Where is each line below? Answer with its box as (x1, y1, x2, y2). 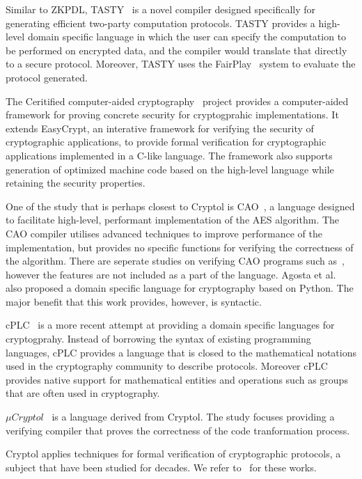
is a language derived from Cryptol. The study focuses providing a (52, 409, 335, 424)
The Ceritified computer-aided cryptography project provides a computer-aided (6, 93, 349, 108)
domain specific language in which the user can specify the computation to (27, 29, 347, 44)
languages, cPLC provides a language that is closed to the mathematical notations (6, 345, 357, 359)
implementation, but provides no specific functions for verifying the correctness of (6, 239, 354, 254)
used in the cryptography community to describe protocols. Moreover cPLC (6, 359, 328, 373)
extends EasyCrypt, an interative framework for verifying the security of (6, 120, 314, 135)
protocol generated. (6, 70, 88, 84)
